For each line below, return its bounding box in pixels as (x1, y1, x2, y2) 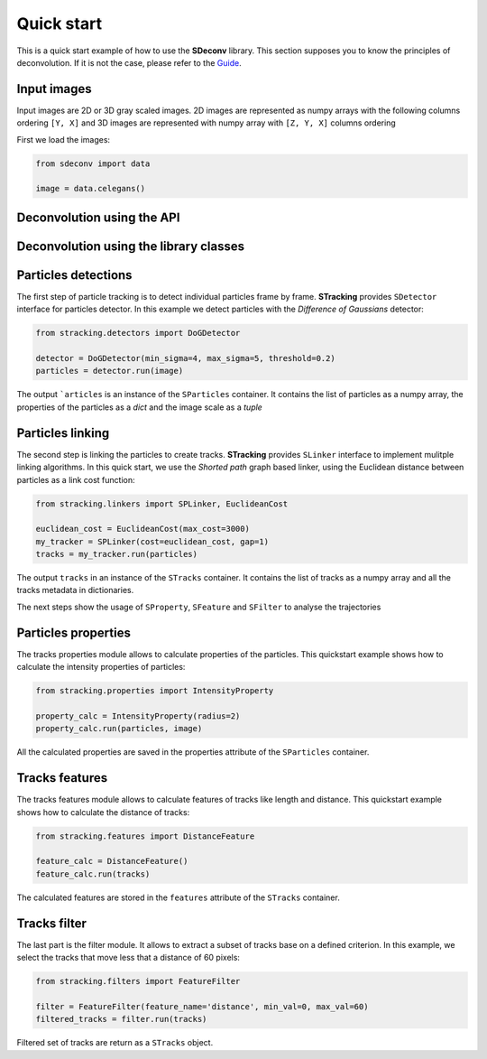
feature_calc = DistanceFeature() (35, 856, 188, 867)
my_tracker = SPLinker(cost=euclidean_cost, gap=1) (35, 536, 270, 546)
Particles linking (16, 425, 110, 441)
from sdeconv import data (35, 158, 151, 169)
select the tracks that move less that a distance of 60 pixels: (16, 952, 241, 963)
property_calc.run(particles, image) (35, 723, 203, 734)
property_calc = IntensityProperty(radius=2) (35, 711, 241, 721)
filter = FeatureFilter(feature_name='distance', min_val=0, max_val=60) (35, 1001, 369, 1011)
